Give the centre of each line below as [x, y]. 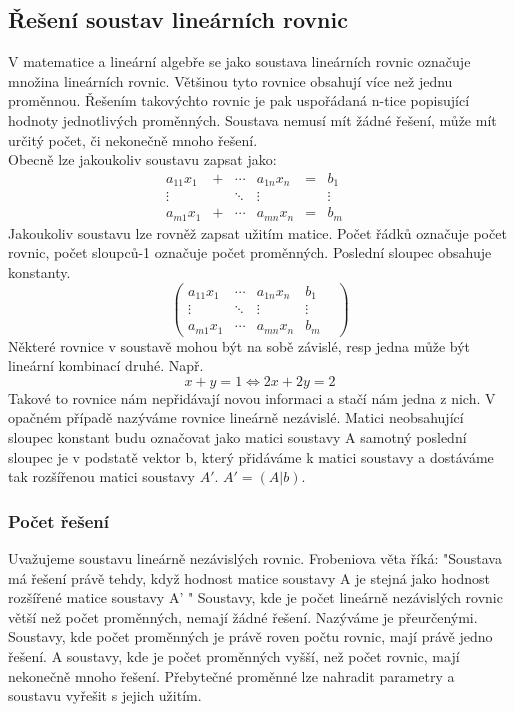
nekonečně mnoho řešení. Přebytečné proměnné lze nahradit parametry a [231, 675]
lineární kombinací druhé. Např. [106, 365]
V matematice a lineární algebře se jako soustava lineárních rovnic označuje [239, 61]
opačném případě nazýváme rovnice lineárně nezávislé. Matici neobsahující [236, 417]
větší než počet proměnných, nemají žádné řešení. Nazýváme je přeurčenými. [243, 616]
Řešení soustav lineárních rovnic [178, 19]
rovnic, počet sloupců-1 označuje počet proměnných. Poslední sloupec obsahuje [250, 252]
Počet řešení [58, 520]
